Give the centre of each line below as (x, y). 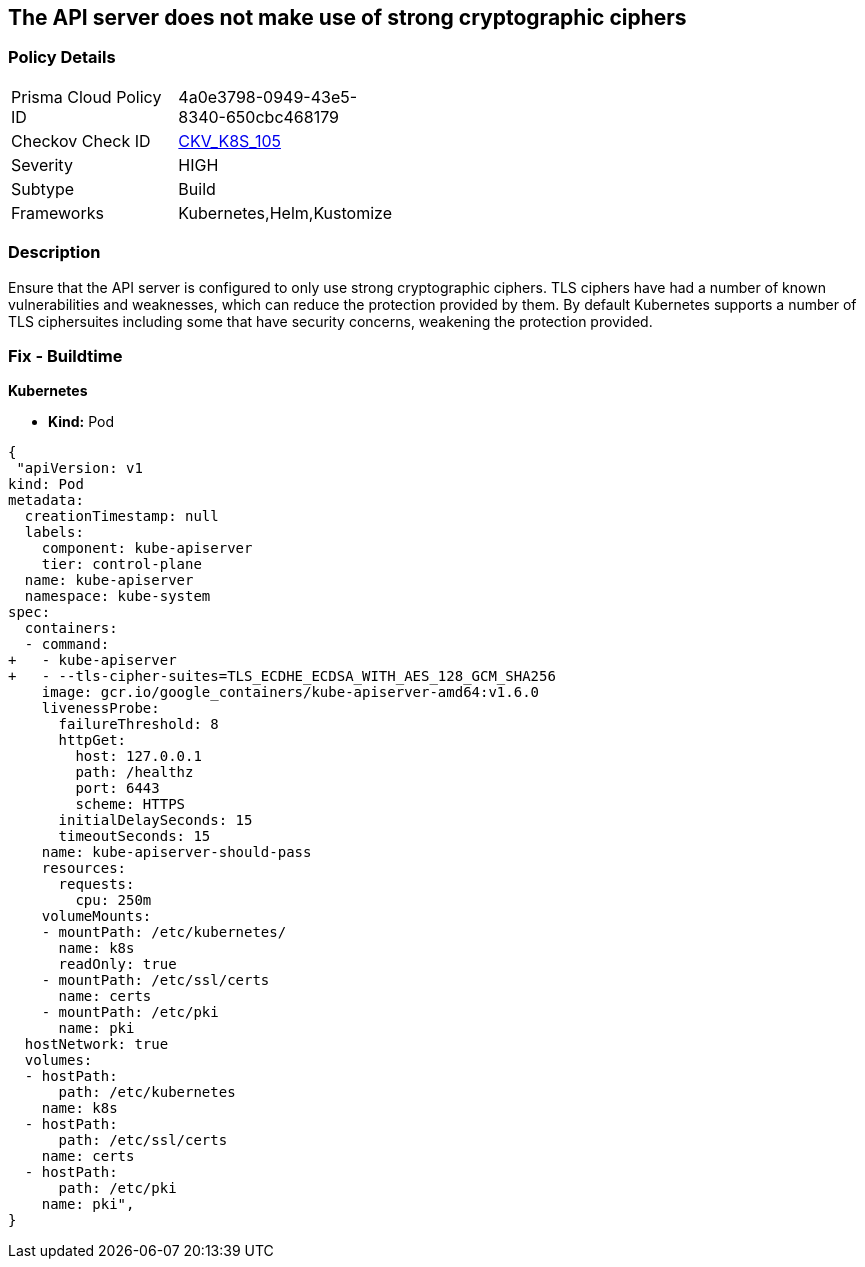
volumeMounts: (96, 916)
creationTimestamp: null (121, 516)
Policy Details (62, 57)
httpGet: (92, 740)
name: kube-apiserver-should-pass (176, 852)
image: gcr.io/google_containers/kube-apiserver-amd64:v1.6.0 (290, 692)
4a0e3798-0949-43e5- (268, 96)
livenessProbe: (100, 708)
